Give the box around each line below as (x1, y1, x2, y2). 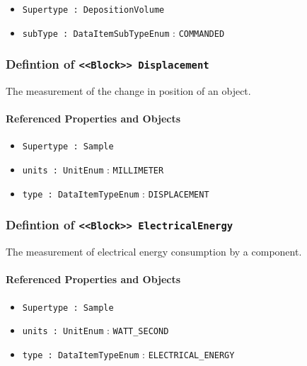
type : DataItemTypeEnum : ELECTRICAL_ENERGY (22, 346, 235, 361)
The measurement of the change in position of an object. (6, 84, 251, 98)
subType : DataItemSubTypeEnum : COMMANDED (22, 25, 225, 40)
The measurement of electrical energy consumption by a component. (6, 244, 302, 259)
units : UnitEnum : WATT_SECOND (22, 323, 169, 338)
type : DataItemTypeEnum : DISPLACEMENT (22, 185, 209, 200)
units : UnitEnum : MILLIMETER (22, 162, 164, 177)
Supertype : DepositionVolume (22, 5, 165, 15)
